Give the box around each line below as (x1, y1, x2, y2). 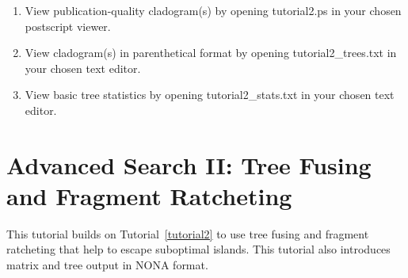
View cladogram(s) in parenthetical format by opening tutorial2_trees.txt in (25, 44, 397, 61)
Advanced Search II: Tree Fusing (6, 148, 372, 181)
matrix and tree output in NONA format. (6, 257, 208, 273)
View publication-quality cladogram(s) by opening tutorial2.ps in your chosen (25, 2, 402, 18)
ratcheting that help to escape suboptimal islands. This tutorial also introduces (6, 241, 391, 257)
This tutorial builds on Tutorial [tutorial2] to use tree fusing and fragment (6, 225, 369, 242)
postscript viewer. (25, 17, 111, 34)
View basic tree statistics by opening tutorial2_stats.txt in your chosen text (25, 86, 395, 103)
